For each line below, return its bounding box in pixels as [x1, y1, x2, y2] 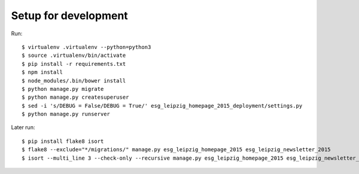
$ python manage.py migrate [22, 86, 104, 92]
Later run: [11, 124, 35, 131]
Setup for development [11, 9, 128, 22]
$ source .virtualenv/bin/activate [22, 52, 126, 59]
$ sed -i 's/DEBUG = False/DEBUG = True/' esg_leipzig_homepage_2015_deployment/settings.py [22, 102, 303, 109]
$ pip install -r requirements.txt [22, 60, 126, 67]
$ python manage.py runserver [22, 111, 111, 118]
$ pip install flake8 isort [22, 138, 104, 145]
